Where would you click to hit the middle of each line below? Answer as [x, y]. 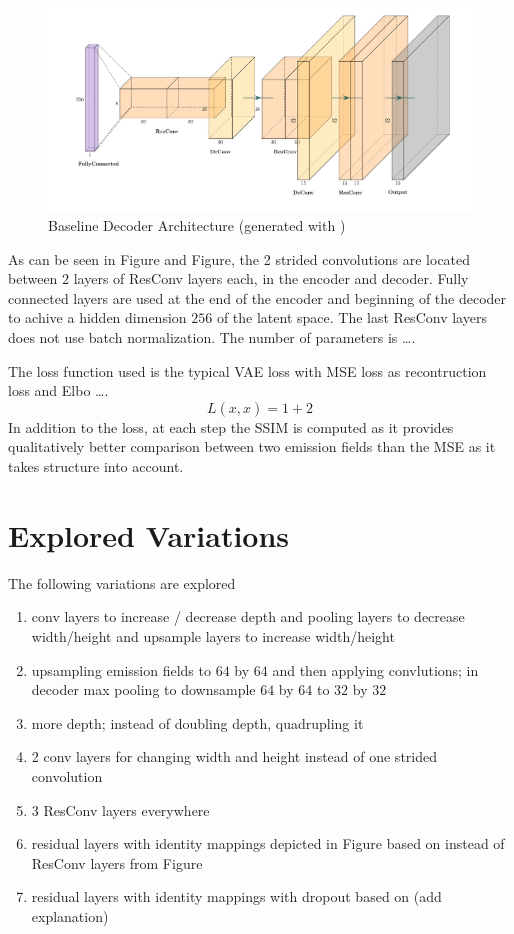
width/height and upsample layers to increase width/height [213, 635]
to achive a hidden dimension [97, 317]
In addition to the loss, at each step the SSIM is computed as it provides [231, 426]
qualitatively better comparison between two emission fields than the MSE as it [252, 446]
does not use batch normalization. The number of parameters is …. [212, 337]
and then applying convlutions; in [375, 669]
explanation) [70, 915]
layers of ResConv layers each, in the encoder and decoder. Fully [271, 278]
